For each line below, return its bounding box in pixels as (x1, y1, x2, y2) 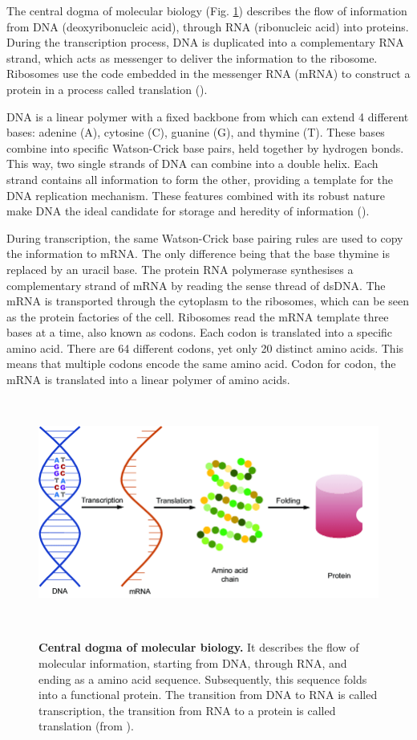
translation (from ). (38, 718, 134, 734)
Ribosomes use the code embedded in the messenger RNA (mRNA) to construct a (6, 65, 411, 82)
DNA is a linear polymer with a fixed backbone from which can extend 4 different (6, 108, 409, 125)
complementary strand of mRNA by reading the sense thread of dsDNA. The (6, 276, 386, 293)
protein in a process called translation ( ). (6, 80, 208, 97)
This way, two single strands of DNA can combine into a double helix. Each (6, 155, 379, 172)
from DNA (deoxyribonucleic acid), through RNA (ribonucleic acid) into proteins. (6, 18, 409, 35)
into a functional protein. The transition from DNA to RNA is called (38, 686, 378, 703)
